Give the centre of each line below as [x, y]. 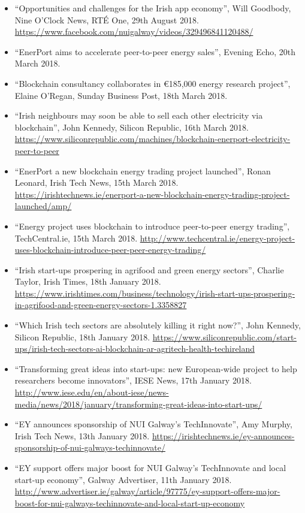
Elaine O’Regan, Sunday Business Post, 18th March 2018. [121, 95]
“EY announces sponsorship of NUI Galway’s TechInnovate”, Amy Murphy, [153, 424]
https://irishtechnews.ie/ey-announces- [223, 435]
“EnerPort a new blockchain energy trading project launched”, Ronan [143, 171]
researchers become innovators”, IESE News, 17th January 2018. [133, 380]
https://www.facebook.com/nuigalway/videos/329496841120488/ [134, 31]
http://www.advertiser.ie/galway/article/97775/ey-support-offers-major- [147, 491]
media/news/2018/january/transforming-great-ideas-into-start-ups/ [138, 404]
